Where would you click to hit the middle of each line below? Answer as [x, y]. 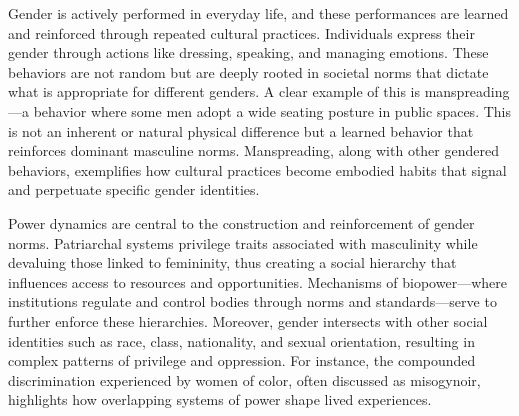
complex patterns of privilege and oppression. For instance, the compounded [242, 360]
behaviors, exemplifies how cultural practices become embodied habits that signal [257, 169]
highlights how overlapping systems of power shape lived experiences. [220, 399]
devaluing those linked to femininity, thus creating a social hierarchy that [232, 262]
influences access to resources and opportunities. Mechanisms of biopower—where [257, 281]
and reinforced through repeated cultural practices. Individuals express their [241, 32]
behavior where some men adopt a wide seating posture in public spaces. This [272, 110]
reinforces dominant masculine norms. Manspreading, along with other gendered [253, 150]
